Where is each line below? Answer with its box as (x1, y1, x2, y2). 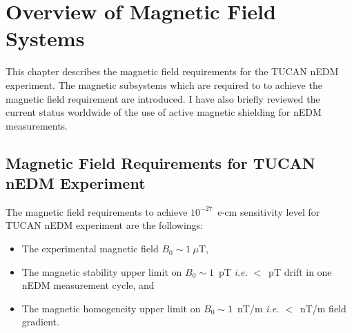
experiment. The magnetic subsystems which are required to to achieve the (6, 77, 322, 92)
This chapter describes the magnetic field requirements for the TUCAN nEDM (6, 64, 339, 79)
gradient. (21, 314, 59, 329)
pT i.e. (218, 264, 248, 279)
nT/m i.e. (237, 301, 280, 315)
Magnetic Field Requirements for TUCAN (6, 152, 315, 173)
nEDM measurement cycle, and (21, 278, 155, 292)
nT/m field (300, 301, 346, 315)
